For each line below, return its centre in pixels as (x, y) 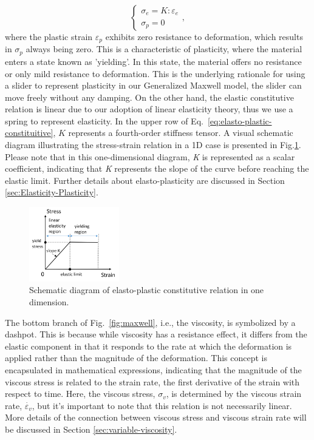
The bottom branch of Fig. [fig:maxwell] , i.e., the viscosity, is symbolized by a (150, 322)
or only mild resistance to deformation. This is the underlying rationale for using (155, 73)
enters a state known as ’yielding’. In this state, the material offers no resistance (153, 61)
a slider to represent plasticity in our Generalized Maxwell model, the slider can (153, 85)
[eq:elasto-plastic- (240, 120)
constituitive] (29, 133)
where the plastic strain (49, 36)
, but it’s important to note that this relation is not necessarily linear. (162, 405)
